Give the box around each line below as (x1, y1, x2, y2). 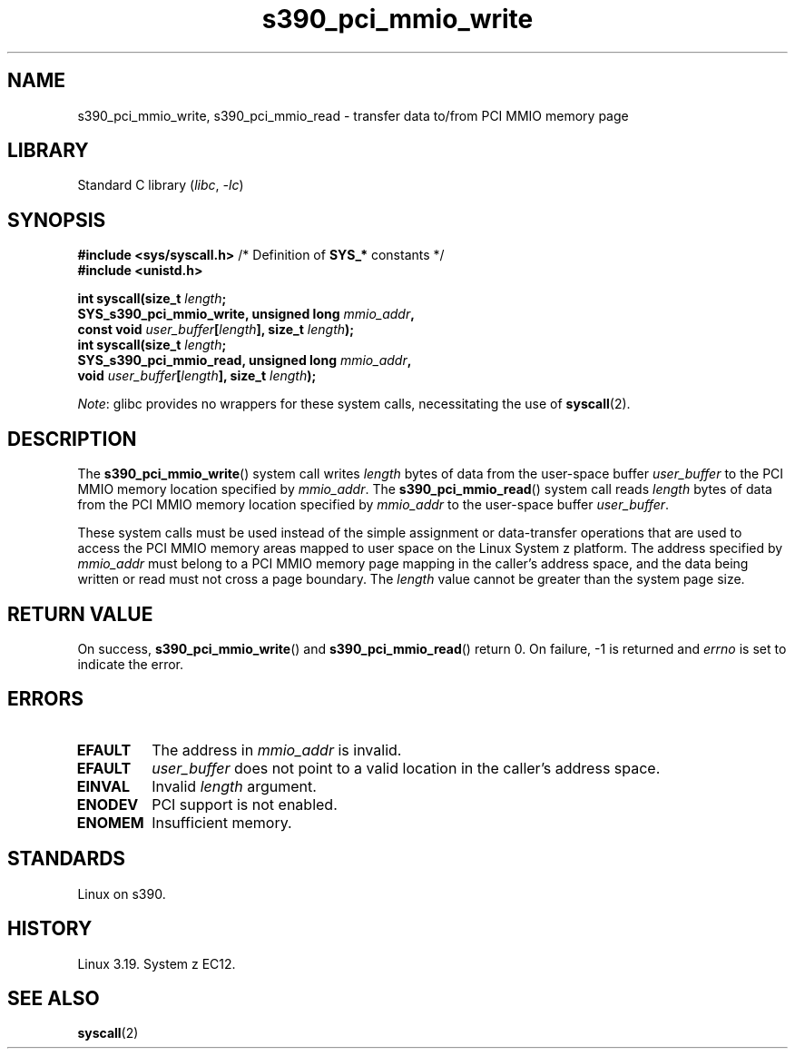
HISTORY (7, 917, 93, 941)
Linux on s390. (77, 885, 166, 902)
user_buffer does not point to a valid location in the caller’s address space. (152, 758, 661, 777)
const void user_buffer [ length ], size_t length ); (77, 321, 355, 338)
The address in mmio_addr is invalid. (152, 740, 402, 759)
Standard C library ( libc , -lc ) (77, 177, 244, 193)
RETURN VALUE (7, 602, 153, 626)
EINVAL (76, 776, 130, 795)
